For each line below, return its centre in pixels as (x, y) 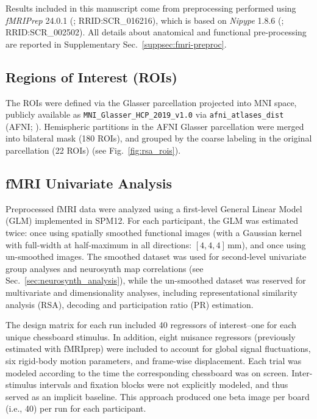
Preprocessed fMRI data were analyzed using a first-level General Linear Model (154, 208)
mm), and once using (267, 244)
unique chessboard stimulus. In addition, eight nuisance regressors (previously (151, 336)
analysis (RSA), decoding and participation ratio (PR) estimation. (130, 304)
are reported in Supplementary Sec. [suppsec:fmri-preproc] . (116, 44)
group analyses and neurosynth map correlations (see (105, 268)
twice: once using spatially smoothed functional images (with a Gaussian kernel (154, 232)
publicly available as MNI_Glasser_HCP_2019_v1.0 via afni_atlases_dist (145, 114)
